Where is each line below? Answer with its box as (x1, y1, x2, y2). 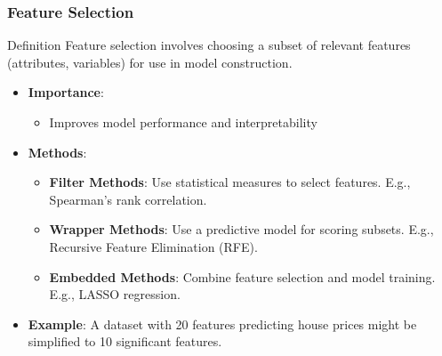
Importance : (28, 83, 104, 101)
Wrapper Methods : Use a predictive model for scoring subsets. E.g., (49, 220, 434, 239)
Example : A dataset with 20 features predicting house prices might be (28, 314, 417, 333)
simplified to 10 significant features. (28, 332, 222, 351)
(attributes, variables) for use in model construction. (7, 53, 293, 71)
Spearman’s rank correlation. (49, 190, 207, 208)
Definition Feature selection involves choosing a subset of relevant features (7, 36, 411, 54)
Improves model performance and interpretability (49, 113, 317, 131)
